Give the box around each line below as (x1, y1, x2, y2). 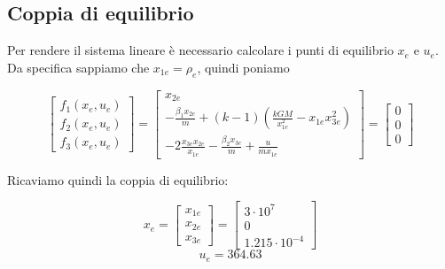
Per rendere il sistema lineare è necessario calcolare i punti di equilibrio (7, 41, 394, 59)
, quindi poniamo (197, 58, 290, 76)
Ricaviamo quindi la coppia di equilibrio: (7, 170, 229, 188)
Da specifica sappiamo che (7, 58, 150, 76)
